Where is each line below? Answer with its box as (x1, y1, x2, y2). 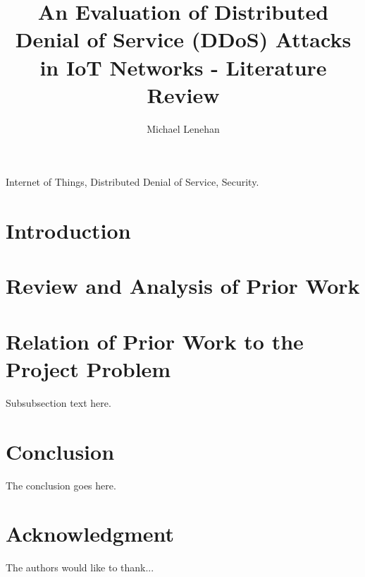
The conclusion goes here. (6, 477, 116, 492)
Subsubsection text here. (6, 395, 111, 410)
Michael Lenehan (147, 121, 220, 136)
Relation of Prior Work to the (6, 326, 304, 355)
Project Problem (6, 355, 171, 383)
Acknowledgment (6, 519, 174, 548)
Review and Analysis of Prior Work (6, 271, 360, 300)
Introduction (6, 216, 131, 245)
